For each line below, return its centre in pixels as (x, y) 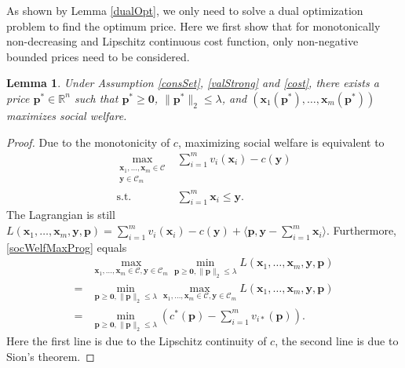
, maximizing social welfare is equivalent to (281, 142)
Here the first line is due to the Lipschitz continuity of (137, 341)
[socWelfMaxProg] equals (67, 247)
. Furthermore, (362, 230)
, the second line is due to (337, 341)
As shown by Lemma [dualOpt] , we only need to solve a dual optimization (185, 10)
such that (96, 98)
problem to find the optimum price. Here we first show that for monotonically (193, 26)
